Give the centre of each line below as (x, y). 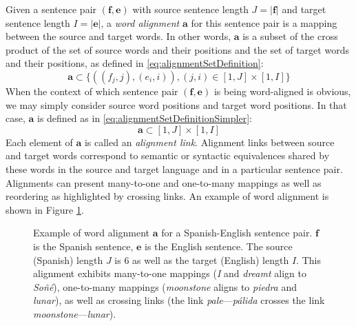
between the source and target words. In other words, (118, 36)
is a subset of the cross (290, 36)
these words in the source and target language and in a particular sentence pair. (174, 169)
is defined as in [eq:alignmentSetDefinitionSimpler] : (145, 118)
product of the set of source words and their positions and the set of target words (177, 49)
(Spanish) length (68, 259)
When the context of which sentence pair (92, 91)
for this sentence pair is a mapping (264, 22)
